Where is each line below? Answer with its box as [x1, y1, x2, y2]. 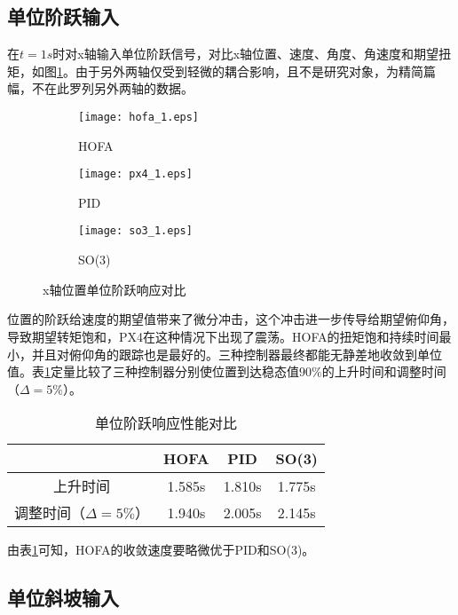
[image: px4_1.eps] [78, 168, 193, 181]
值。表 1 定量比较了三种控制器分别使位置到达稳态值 [7, 362, 299, 381]
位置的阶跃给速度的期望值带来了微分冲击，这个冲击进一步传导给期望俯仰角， [7, 310, 454, 328]
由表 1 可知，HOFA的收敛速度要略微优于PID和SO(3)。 [7, 540, 315, 559]
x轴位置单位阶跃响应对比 [43, 280, 186, 298]
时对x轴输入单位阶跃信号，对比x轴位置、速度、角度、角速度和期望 [52, 44, 439, 63]
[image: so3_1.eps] [78, 225, 193, 238]
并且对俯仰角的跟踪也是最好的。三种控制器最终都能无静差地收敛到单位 [31, 344, 442, 363]
